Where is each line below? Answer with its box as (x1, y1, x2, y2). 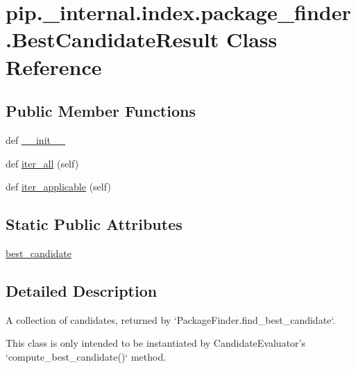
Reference (6, 52, 102, 81)
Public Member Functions (6, 100, 196, 122)
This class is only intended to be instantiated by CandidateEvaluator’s (6, 336, 305, 350)
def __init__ (6, 132, 65, 147)
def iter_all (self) (6, 156, 79, 170)
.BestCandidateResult (6, 25, 219, 54)
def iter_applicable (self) (6, 179, 111, 194)
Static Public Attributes (6, 213, 183, 235)
